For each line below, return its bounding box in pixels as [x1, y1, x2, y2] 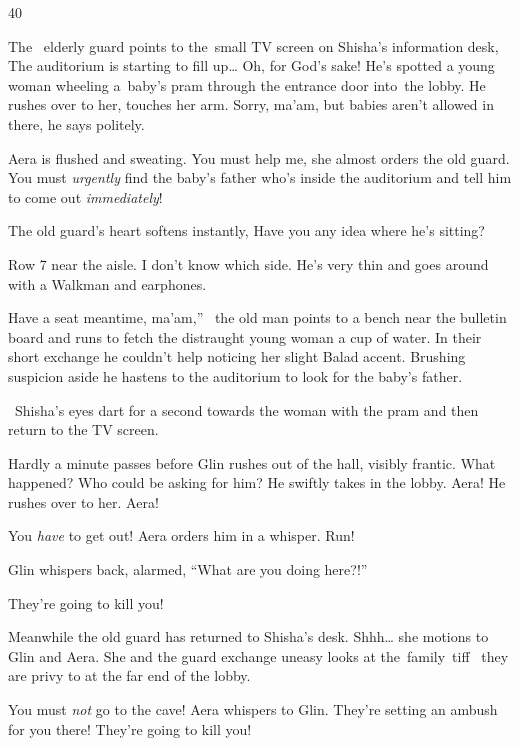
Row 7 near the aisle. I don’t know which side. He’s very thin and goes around [8, 253, 489, 274]
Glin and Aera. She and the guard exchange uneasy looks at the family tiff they [8, 645, 509, 666]
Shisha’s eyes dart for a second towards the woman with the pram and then [14, 399, 479, 420]
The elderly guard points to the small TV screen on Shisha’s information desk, [8, 35, 499, 56]
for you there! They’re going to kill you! [8, 718, 252, 739]
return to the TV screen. [8, 419, 159, 440]
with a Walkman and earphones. [8, 273, 207, 294]
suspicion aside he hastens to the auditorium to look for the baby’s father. [8, 365, 463, 386]
